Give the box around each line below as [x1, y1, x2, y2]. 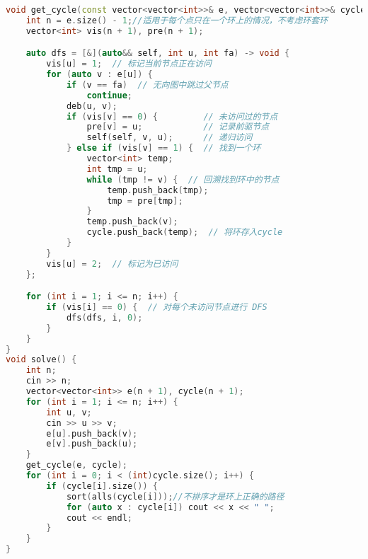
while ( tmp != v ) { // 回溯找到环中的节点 [86, 174, 280, 185]
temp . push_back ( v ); [86, 217, 178, 227]
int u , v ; [46, 407, 92, 417]
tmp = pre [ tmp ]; [107, 195, 183, 206]
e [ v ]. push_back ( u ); [46, 439, 138, 449]
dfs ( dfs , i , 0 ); [66, 312, 143, 323]
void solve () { [6, 355, 77, 365]
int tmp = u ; [86, 163, 148, 174]
